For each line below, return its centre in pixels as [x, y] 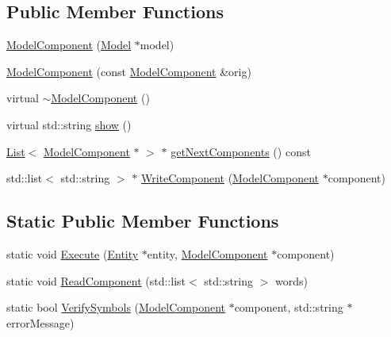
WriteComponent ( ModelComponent [230, 178]
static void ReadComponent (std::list [96, 280]
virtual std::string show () [69, 124]
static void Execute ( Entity [73, 253]
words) [291, 280]
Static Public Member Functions [143, 221]
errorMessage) [40, 322]
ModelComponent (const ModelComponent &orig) [129, 71]
